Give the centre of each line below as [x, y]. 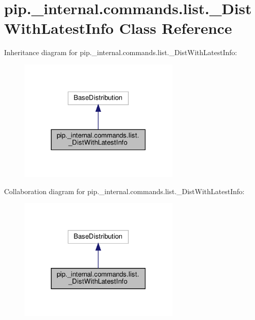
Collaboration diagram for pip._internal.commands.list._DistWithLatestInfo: [124, 191]
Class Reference [175, 28]
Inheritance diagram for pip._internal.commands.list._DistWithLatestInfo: [121, 52]
